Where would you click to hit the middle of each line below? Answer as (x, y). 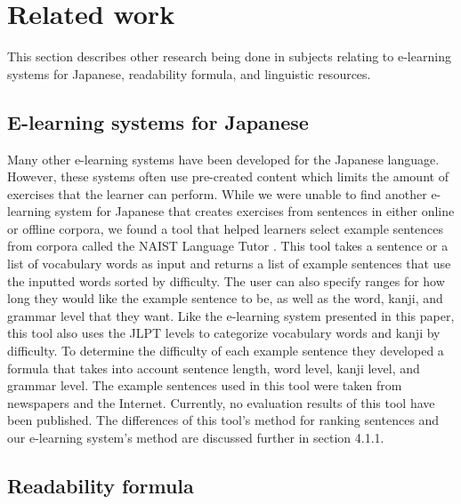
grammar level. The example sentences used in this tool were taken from (205, 385)
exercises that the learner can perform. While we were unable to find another (217, 193)
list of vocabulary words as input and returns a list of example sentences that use (229, 264)
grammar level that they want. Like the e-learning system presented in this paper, (231, 315)
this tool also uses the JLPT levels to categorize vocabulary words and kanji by (224, 333)
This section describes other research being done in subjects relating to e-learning (229, 56)
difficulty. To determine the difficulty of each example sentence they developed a (226, 351)
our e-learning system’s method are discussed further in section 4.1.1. (196, 438)
